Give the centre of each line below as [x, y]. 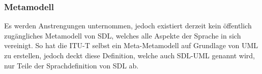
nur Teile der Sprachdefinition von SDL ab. [71, 65]
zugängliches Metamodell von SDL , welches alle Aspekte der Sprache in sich [123, 35]
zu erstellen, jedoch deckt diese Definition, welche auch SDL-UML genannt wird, [129, 55]
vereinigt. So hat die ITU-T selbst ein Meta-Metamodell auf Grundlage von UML [131, 45]
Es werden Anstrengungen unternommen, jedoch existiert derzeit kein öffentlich [128, 26]
